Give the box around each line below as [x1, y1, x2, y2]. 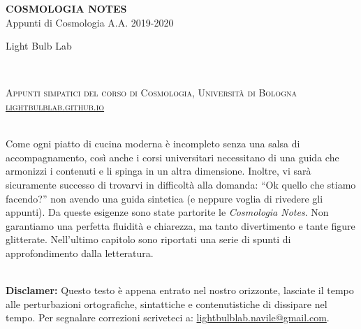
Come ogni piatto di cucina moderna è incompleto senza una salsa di [6, 136, 300, 151]
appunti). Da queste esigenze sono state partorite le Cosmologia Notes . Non [6, 205, 329, 219]
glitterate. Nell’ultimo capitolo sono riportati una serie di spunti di [6, 232, 291, 247]
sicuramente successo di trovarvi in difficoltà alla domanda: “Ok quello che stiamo [6, 177, 356, 191]
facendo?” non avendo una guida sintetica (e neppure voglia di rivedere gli [6, 191, 323, 205]
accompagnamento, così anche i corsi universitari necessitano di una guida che [6, 149, 339, 164]
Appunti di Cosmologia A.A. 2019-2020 [6, 15, 174, 29]
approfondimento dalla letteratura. [6, 245, 154, 260]
